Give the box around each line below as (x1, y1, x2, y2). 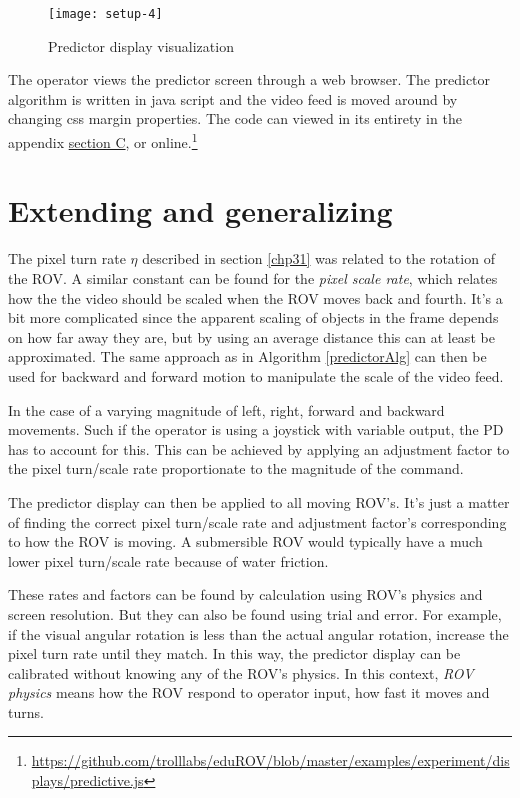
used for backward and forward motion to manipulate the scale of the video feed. (8, 365, 504, 386)
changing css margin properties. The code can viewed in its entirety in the (8, 108, 462, 129)
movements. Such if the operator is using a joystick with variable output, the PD (8, 419, 504, 440)
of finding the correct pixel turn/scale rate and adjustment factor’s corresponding (8, 511, 507, 532)
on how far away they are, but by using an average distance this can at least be (8, 326, 495, 347)
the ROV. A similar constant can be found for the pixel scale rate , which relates (8, 268, 498, 288)
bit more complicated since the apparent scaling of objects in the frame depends (8, 307, 499, 328)
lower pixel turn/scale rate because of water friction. (8, 550, 329, 571)
